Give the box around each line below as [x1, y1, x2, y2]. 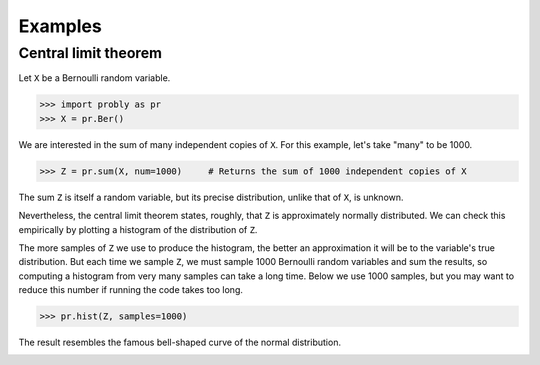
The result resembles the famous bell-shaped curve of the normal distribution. [18, 336, 342, 349]
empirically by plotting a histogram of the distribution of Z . [18, 223, 258, 235]
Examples [18, 15, 102, 37]
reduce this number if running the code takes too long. [18, 284, 244, 296]
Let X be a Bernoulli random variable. [18, 72, 171, 84]
